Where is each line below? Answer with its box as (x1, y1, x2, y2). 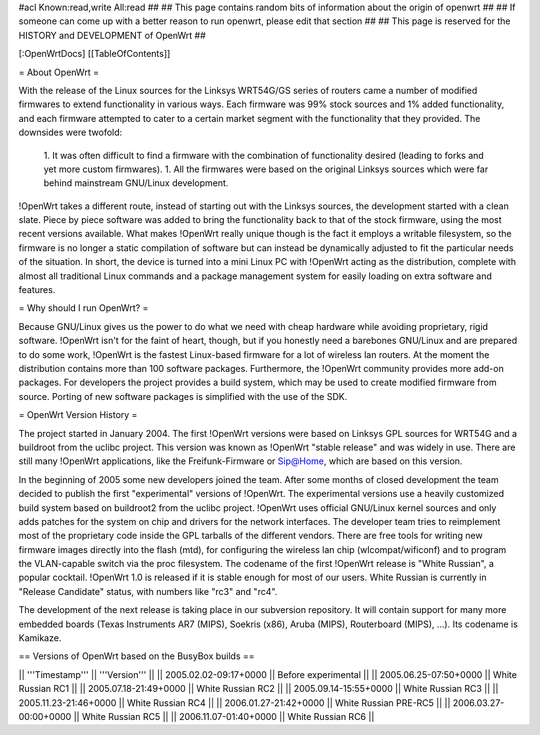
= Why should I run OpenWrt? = (18, 302, 149, 314)
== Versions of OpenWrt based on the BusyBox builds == (18, 650, 255, 662)
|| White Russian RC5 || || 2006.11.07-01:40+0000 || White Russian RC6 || (73, 710, 375, 722)
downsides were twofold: (18, 126, 123, 139)
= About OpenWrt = (18, 66, 100, 78)
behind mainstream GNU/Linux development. (43, 177, 229, 189)
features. (18, 284, 56, 296)
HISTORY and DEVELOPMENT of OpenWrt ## (18, 29, 207, 41)
